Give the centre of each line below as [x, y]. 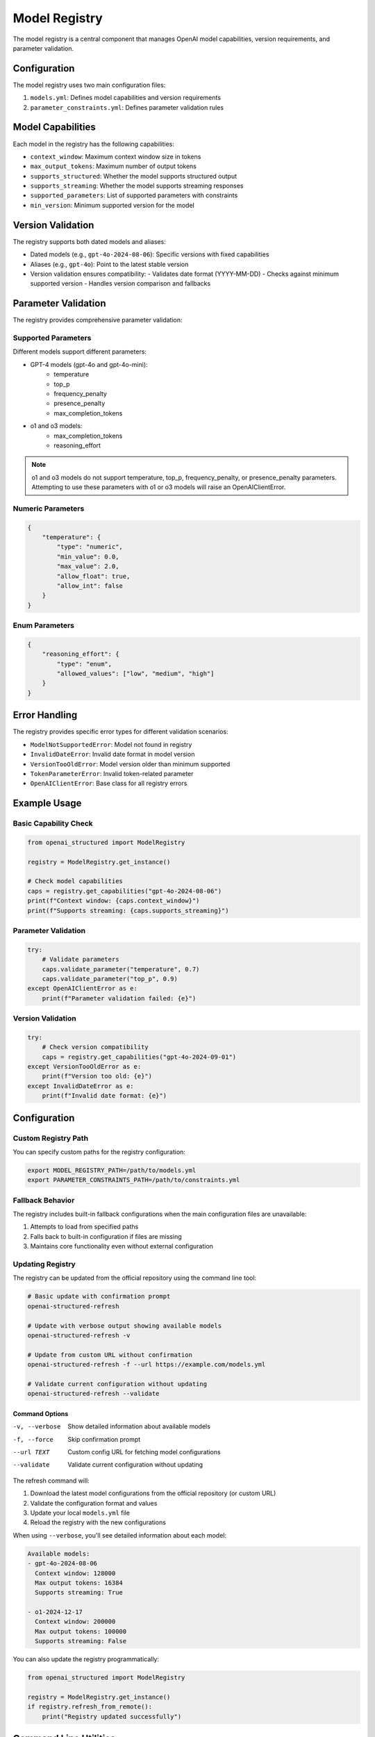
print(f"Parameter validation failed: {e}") [119, 998]
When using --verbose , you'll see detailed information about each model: [120, 1535]
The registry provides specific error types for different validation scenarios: [120, 732]
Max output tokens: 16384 [79, 1583]
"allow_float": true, [93, 576]
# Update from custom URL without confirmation [110, 1355]
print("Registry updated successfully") [112, 1717]
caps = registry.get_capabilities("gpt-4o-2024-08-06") [125, 891]
